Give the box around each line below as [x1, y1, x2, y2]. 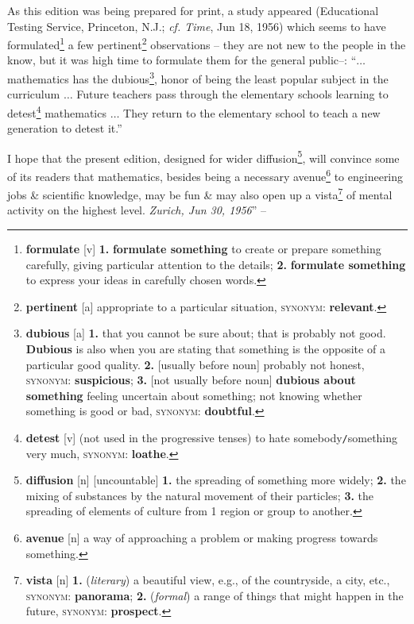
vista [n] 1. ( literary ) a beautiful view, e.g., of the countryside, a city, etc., [25, 572, 390, 588]
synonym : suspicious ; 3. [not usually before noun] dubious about [25, 372, 356, 388]
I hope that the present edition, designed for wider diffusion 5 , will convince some [7, 147, 400, 166]
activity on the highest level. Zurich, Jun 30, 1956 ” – [7, 202, 267, 218]
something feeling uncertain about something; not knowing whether [25, 387, 362, 403]
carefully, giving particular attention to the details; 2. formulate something [25, 256, 406, 272]
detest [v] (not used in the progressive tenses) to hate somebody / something [25, 429, 398, 445]
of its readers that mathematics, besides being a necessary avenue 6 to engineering [7, 165, 404, 184]
